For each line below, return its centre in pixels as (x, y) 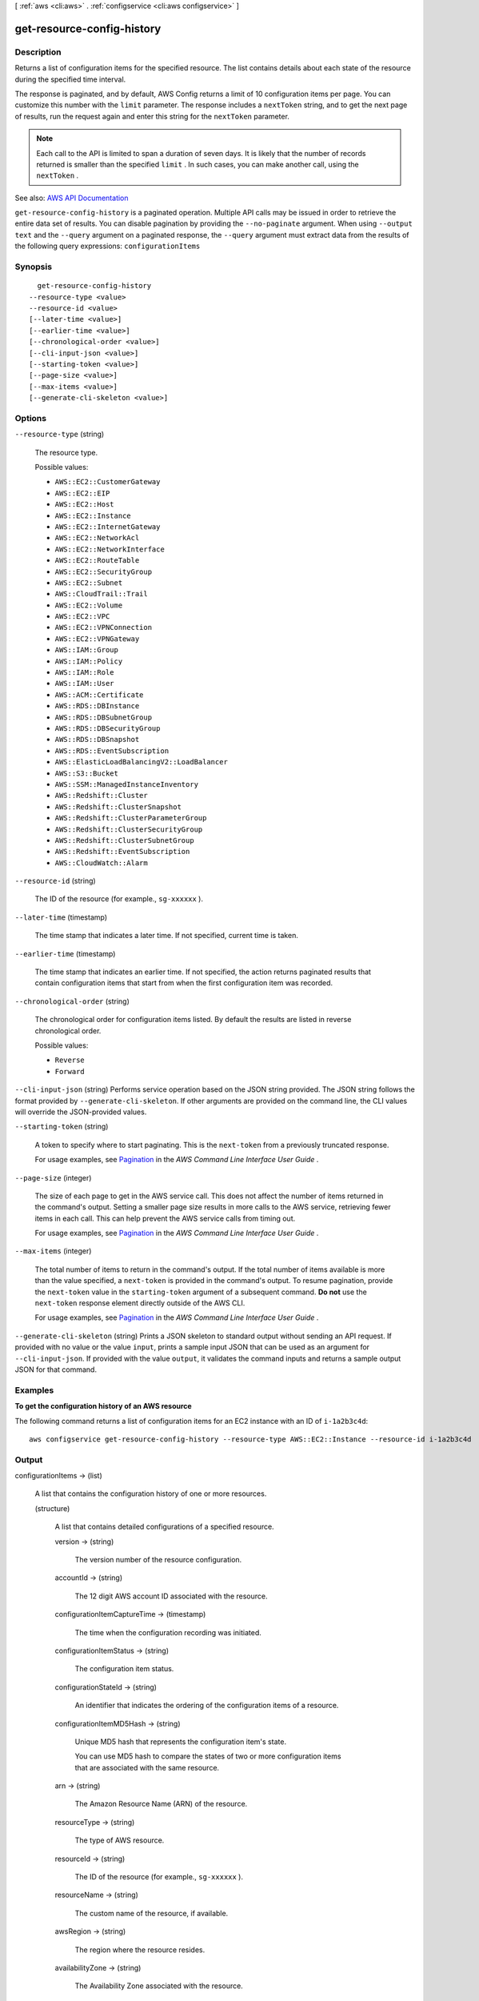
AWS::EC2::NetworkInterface (110, 549)
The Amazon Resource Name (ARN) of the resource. (161, 1804)
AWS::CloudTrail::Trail (101, 594)
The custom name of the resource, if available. (152, 1913)
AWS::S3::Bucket (87, 773)
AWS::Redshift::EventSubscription (122, 852)
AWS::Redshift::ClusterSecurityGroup (129, 829)
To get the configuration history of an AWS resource (103, 1406)
